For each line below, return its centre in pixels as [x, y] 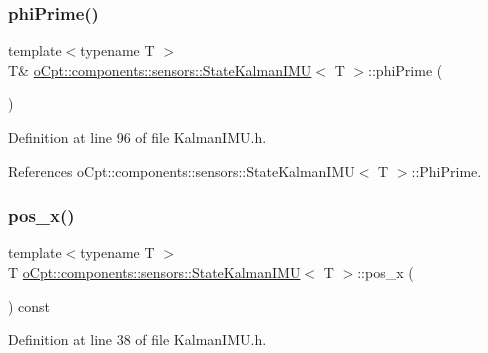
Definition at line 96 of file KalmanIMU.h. [137, 137]
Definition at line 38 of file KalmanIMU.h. [137, 339]
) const [29, 305]
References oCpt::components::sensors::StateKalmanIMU [181, 170]
